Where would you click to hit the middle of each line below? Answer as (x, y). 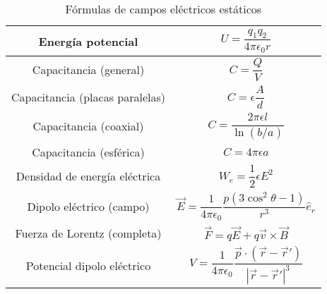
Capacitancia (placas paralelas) (89, 97)
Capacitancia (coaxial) (88, 126)
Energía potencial (88, 41)
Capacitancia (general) (88, 70)
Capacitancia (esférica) (88, 152)
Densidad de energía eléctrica (88, 176)
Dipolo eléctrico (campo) (88, 206)
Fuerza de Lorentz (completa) (88, 233)
